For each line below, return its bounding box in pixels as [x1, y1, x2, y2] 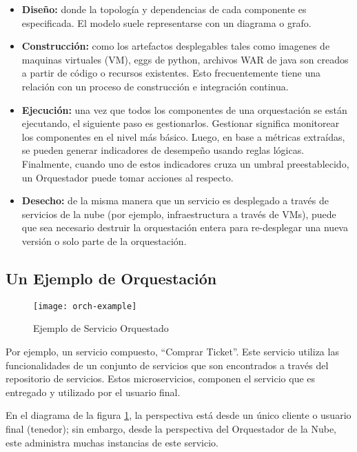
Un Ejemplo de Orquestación [6, 267, 217, 288]
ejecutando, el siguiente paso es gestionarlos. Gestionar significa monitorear [21, 116, 340, 130]
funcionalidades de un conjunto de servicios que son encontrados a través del [6, 357, 329, 372]
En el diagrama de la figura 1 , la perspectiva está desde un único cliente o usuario [6, 408, 351, 422]
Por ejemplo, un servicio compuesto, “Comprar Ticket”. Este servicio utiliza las [6, 344, 339, 358]
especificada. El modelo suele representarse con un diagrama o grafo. [21, 15, 312, 30]
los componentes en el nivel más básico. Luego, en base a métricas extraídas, [21, 129, 345, 144]
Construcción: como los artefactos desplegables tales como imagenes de [21, 39, 330, 53]
